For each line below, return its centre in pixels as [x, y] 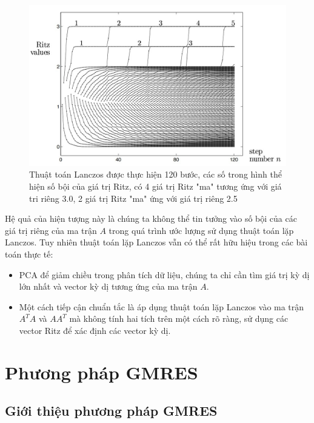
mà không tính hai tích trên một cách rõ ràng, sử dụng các [179, 318]
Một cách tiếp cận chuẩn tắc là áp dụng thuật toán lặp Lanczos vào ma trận [162, 306]
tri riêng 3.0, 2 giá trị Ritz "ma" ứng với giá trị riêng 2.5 [133, 198]
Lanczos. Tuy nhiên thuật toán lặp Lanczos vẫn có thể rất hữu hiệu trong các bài [156, 242]
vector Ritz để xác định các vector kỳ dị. [95, 330]
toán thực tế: [29, 254]
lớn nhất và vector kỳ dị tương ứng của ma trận [108, 286]
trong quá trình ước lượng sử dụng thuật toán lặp [201, 230]
